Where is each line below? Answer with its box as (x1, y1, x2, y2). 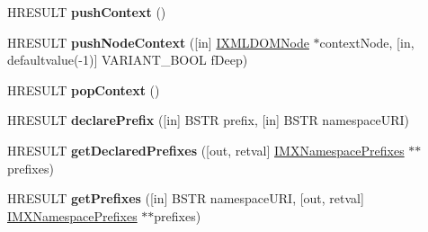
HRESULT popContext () (7, 80, 160, 99)
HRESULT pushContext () (7, 3, 166, 21)
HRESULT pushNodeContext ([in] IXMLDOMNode (7, 32, 309, 51)
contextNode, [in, (319, 32, 415, 51)
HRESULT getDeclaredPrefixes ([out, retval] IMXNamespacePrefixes (7, 140, 405, 159)
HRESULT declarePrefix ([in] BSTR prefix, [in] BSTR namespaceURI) (7, 111, 410, 129)
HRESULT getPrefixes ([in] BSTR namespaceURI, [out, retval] (7, 189, 364, 208)
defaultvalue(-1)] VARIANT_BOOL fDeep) (7, 50, 248, 69)
